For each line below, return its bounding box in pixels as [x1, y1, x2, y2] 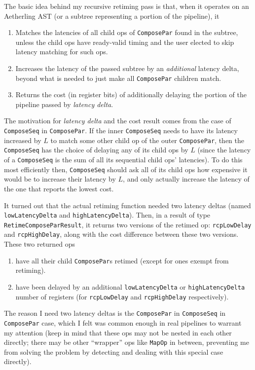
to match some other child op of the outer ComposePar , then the [50, 135, 245, 145]
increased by [4, 135, 41, 145]
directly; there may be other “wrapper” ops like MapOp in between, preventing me [4, 337, 249, 347]
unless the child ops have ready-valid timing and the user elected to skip [15, 37, 234, 47]
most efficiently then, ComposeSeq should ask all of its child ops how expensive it [4, 164, 248, 174]
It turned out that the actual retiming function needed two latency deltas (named [4, 200, 251, 210]
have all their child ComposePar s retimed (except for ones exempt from [15, 255, 229, 265]
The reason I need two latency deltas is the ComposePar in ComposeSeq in [4, 308, 226, 318]
